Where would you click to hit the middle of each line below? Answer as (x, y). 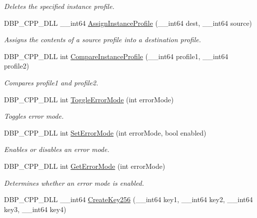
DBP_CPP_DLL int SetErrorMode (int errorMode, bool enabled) (105, 132)
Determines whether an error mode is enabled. (74, 182)
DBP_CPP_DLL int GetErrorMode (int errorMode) (85, 166)
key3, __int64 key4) (35, 209)
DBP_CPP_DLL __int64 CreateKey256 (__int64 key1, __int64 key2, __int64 (128, 199)
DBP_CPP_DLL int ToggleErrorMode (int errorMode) (89, 99)
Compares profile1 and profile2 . (51, 82)
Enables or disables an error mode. (57, 149)
